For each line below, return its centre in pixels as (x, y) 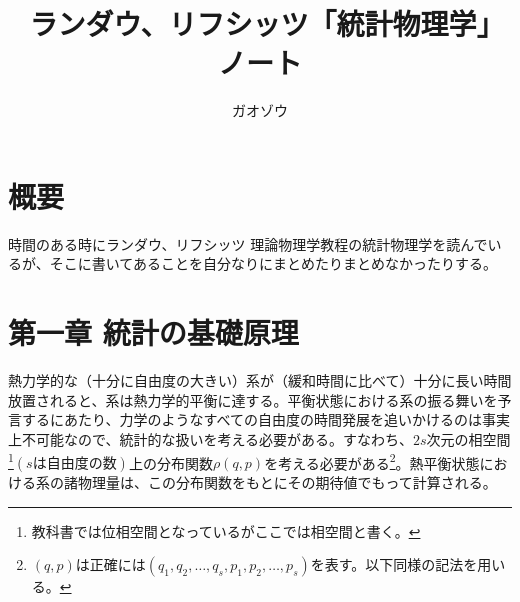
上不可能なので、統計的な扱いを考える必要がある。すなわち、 (211, 438)
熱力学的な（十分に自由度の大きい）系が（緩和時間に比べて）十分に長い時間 (260, 380)
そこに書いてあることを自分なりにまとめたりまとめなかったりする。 (273, 263)
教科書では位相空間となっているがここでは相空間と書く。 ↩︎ (226, 530)
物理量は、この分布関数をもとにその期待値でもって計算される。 (287, 482)
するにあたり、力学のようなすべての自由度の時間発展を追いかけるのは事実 (265, 419)
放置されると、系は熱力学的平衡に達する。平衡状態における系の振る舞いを (253, 399)
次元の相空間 (468, 438)
